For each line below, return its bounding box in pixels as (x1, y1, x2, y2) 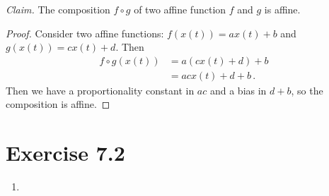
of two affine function (134, 2, 226, 16)
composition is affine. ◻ (6, 97, 110, 111)
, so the (291, 82, 323, 97)
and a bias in (209, 82, 267, 97)
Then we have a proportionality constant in (6, 82, 195, 97)
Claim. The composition (6, 2, 110, 16)
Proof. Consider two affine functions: (6, 25, 164, 40)
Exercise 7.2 (6, 138, 125, 167)
